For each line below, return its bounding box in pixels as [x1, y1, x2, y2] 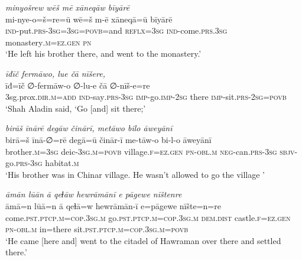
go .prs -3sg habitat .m [5, 157, 79, 169]
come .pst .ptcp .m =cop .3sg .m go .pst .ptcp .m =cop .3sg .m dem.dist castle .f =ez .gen [5, 211, 291, 223]
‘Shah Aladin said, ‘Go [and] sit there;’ [5, 102, 146, 114]
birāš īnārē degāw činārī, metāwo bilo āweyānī [5, 122, 173, 134]
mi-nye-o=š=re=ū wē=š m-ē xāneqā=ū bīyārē [5, 12, 173, 25]
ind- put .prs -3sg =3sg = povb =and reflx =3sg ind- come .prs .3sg [5, 24, 228, 37]
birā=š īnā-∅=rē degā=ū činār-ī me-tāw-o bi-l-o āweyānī [5, 133, 212, 145]
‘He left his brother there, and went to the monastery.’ [5, 47, 202, 60]
